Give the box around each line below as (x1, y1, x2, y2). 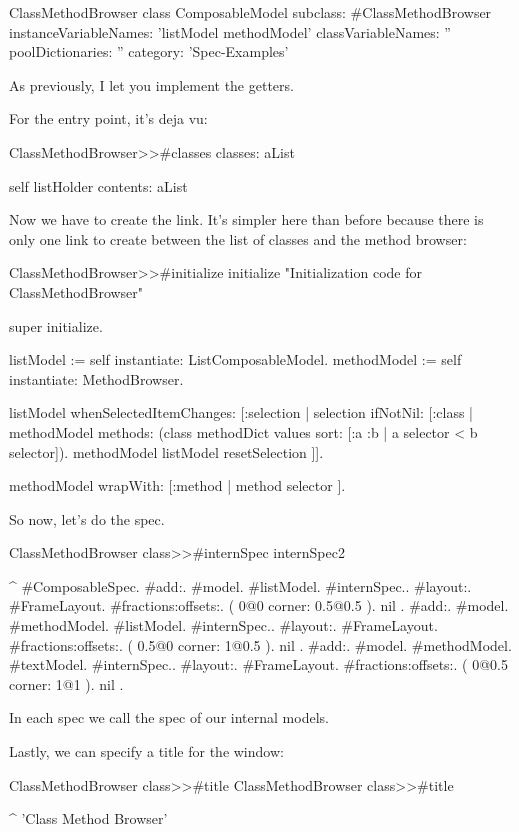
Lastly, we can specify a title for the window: (9, 741, 284, 762)
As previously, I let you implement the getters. (9, 74, 294, 95)
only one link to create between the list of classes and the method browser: (9, 228, 467, 249)
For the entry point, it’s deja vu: (9, 108, 208, 129)
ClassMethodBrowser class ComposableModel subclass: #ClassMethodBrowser (9, 2, 492, 22)
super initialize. (9, 315, 103, 336)
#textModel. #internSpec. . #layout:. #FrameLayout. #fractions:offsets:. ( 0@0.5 (9, 654, 508, 675)
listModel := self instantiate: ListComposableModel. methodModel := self (9, 349, 462, 370)
